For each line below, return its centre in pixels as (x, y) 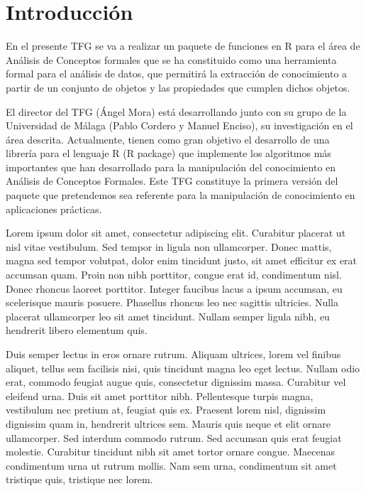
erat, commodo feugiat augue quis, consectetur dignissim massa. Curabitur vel (176, 382)
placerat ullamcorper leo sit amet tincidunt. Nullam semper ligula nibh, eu (168, 316)
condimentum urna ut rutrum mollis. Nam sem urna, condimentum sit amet (171, 465)
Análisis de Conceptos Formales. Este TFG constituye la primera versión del (172, 181)
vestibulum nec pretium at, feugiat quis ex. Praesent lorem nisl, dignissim (166, 410)
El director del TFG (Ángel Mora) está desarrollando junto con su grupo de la (176, 111)
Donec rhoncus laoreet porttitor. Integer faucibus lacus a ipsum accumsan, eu (174, 288)
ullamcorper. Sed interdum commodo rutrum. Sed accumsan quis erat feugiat (174, 437)
